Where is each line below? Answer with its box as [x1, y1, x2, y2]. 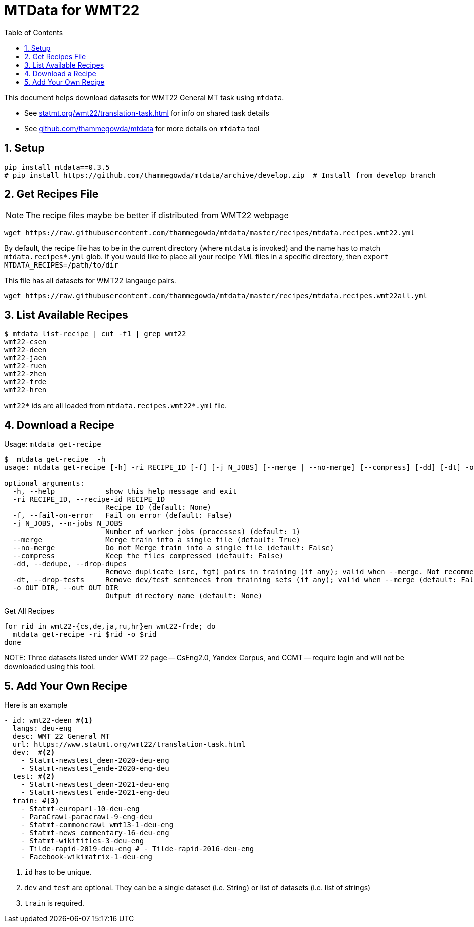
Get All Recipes [4, 607, 54, 616]
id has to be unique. [24, 867, 92, 876]
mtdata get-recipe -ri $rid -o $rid [12, 630, 157, 639]
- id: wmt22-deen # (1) [4, 716, 93, 724]
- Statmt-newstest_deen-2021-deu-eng [21, 780, 169, 788]
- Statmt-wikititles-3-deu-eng [21, 836, 144, 845]
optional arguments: [4, 479, 85, 488]
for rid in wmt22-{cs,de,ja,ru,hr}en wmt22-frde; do [4, 622, 216, 631]
